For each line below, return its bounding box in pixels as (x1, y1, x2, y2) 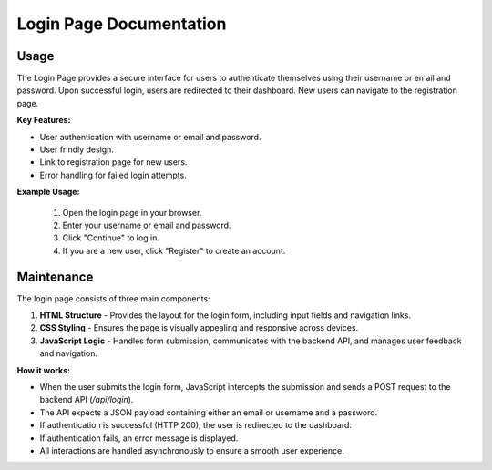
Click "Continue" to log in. (62, 232, 159, 243)
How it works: (16, 364, 71, 375)
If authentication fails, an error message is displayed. (39, 433, 239, 444)
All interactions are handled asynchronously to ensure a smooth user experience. (39, 444, 345, 455)
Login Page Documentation (16, 14, 227, 34)
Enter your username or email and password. (62, 220, 231, 230)
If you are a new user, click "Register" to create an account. (62, 245, 286, 256)
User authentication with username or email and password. (39, 131, 261, 142)
